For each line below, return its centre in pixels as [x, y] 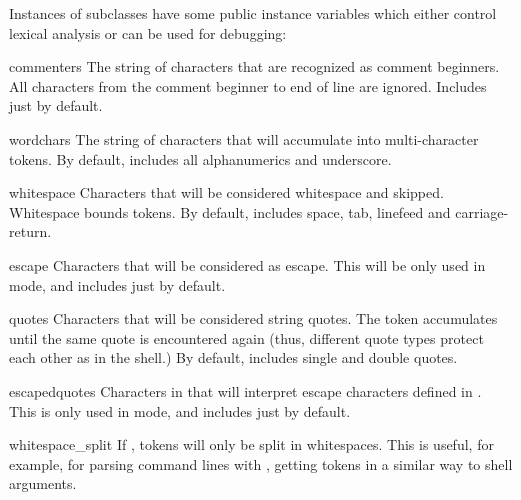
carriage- [482, 211]
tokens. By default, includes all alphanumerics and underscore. [200, 158]
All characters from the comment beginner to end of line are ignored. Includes [248, 85]
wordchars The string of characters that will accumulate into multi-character [244, 138]
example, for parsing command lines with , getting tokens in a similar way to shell [261, 463]
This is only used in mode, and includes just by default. [180, 410]
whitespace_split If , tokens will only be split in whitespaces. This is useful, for [251, 444]
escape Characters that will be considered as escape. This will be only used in [247, 264]
